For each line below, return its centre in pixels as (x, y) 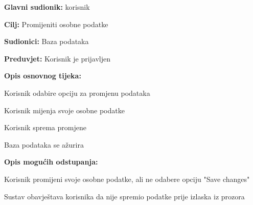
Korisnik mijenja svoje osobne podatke (64, 110)
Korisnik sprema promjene (45, 127)
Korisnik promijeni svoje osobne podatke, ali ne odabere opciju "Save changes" (127, 179)
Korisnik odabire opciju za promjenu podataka (77, 93)
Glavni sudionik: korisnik (47, 7)
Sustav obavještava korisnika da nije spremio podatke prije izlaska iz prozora (124, 196)
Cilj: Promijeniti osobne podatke (56, 24)
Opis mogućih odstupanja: (51, 162)
